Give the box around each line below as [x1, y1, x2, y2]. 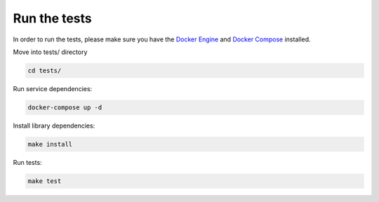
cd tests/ [27, 67, 62, 74]
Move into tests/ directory [13, 48, 88, 56]
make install [27, 140, 73, 148]
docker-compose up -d [27, 103, 102, 112]
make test [27, 177, 62, 185]
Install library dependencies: [13, 121, 95, 130]
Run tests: [13, 158, 42, 166]
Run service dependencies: [13, 84, 93, 93]
